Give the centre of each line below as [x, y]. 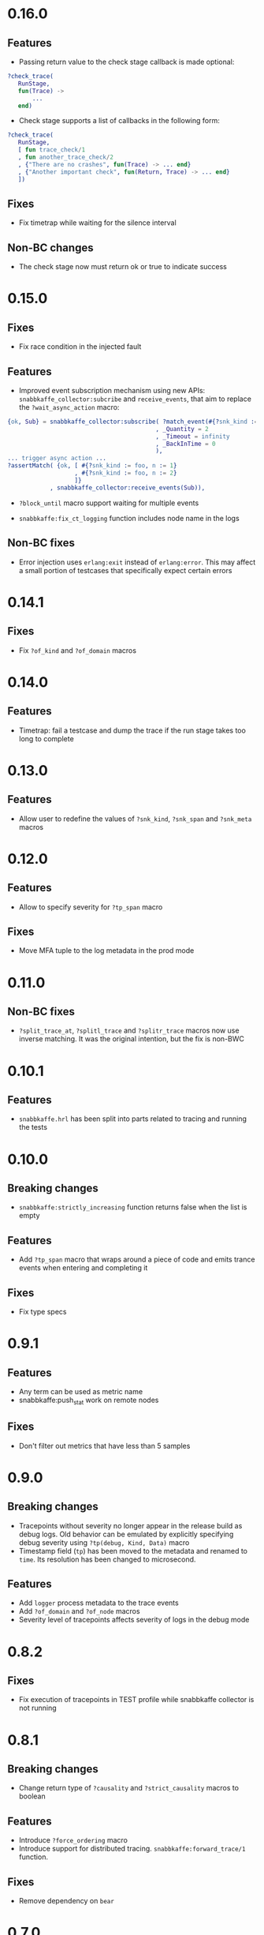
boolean [32, 1796]
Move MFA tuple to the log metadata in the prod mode [106, 951]
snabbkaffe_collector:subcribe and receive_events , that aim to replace [135, 399]
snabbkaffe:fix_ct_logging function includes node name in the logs [129, 518]
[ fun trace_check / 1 [52, 150]
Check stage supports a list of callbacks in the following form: [119, 121]
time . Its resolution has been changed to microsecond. [107, 1559]
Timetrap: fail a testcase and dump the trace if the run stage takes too [132, 730]
